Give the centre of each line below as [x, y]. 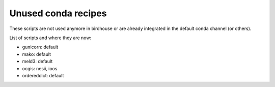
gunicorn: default [40, 47]
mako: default [36, 54]
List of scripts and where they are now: [50, 38]
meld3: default [37, 62]
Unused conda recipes [58, 13]
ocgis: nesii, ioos [40, 68]
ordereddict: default [43, 75]
